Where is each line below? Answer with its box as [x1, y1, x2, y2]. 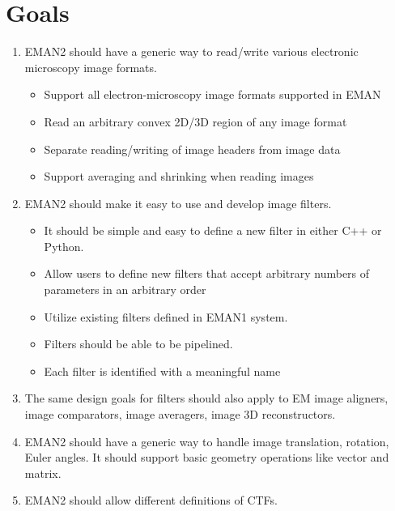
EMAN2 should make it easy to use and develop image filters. [24, 194, 332, 211]
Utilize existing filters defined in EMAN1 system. [44, 308, 288, 325]
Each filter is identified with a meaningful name [44, 362, 281, 379]
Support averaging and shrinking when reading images [44, 168, 314, 185]
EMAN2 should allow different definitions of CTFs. [24, 492, 278, 509]
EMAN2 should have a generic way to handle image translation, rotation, [24, 432, 389, 449]
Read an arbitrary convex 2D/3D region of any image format [44, 113, 347, 130]
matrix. [24, 464, 62, 481]
